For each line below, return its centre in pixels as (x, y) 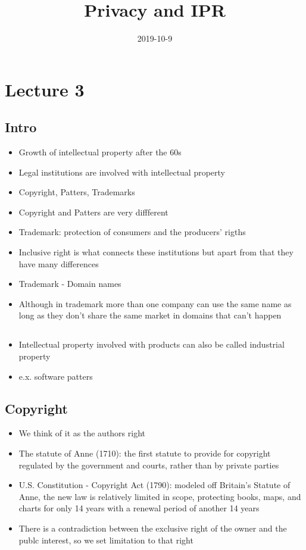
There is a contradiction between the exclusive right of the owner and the (153, 528)
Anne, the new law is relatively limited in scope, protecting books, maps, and (160, 496)
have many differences (59, 263)
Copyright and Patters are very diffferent (93, 212)
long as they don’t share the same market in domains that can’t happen (150, 315)
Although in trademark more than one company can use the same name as (155, 303)
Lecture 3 (45, 89)
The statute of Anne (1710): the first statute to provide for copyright (145, 453)
